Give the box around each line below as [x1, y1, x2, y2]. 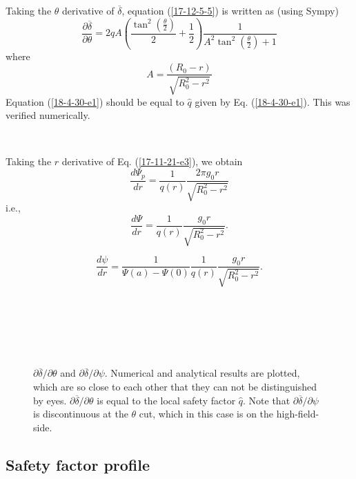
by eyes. [33, 393, 67, 407]
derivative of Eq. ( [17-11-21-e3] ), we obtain [61, 154, 243, 169]
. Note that [243, 393, 290, 407]
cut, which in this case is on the [139, 406, 274, 421]
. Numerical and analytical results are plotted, [104, 366, 300, 380]
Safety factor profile [6, 453, 150, 475]
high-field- [276, 406, 319, 421]
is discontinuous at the [33, 406, 128, 421]
